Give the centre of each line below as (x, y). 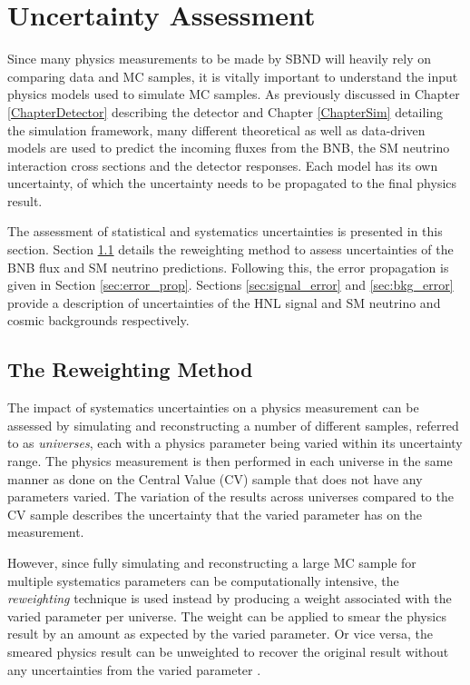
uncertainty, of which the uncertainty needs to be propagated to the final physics (232, 183)
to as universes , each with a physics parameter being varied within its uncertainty (235, 443)
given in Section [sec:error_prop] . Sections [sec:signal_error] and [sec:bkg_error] (230, 285)
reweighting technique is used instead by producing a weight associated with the (230, 598)
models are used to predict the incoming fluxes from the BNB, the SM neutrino (229, 148)
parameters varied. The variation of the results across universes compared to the (230, 496)
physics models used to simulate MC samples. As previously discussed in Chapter (234, 94)
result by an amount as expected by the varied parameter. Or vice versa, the (220, 634)
